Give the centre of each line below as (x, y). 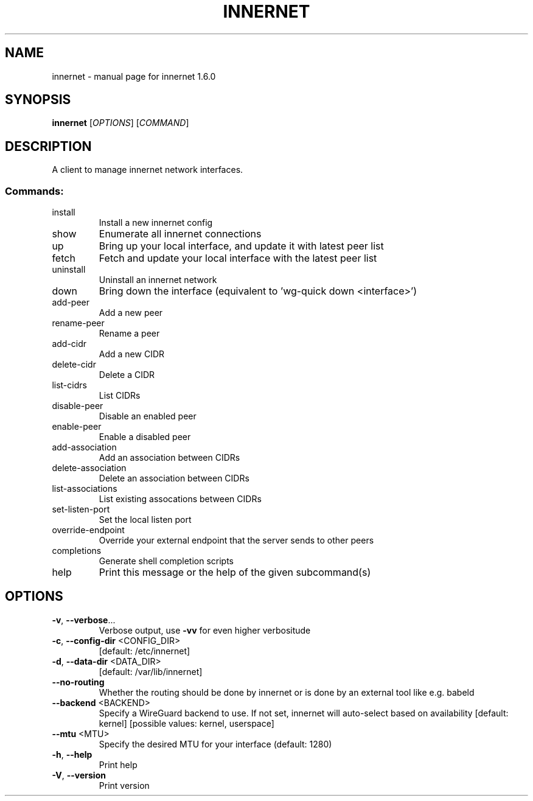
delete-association (89, 468)
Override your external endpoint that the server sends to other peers (236, 540)
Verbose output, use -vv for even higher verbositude (205, 630)
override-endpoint (88, 530)
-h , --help (72, 754)
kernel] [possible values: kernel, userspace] (186, 723)
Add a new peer (131, 313)
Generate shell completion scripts (166, 561)
